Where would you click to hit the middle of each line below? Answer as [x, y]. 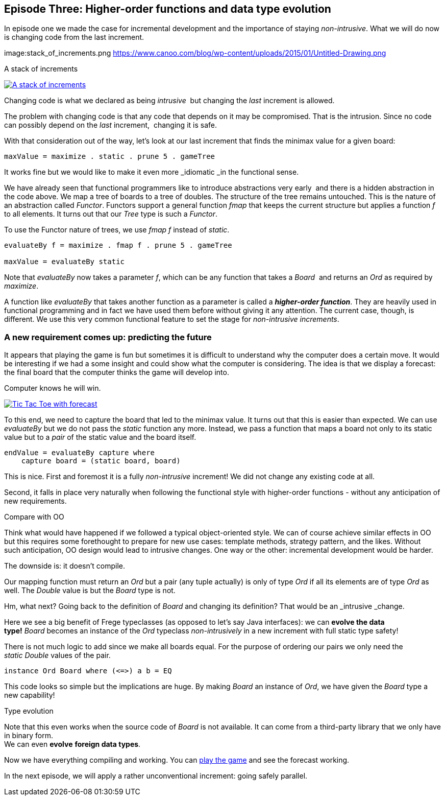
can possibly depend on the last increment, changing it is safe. [110, 125]
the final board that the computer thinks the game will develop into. [117, 372]
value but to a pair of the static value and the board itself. [100, 437]
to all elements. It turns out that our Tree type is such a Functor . [111, 214]
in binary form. [29, 736]
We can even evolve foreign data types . [72, 744]
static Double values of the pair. [57, 655]
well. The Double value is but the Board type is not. [90, 591]
